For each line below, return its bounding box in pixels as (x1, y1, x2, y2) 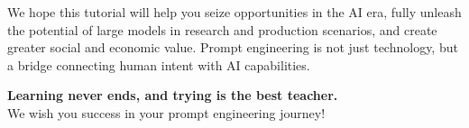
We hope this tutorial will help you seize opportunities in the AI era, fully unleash (7, 3, 462, 21)
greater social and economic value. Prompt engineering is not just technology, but (7, 38, 458, 57)
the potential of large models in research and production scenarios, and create (7, 20, 437, 39)
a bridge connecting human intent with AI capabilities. (7, 55, 310, 74)
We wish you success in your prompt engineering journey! (7, 103, 326, 122)
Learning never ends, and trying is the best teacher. (7, 86, 338, 105)
